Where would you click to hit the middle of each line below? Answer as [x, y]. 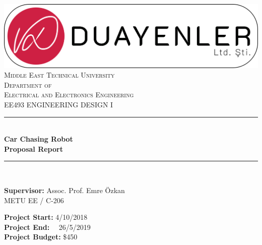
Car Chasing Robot [39, 139]
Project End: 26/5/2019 [47, 227]
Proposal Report [34, 148]
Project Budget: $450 [41, 237]
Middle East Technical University [59, 75]
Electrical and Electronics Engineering [69, 95]
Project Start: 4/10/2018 [46, 217]
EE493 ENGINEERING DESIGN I [59, 104]
